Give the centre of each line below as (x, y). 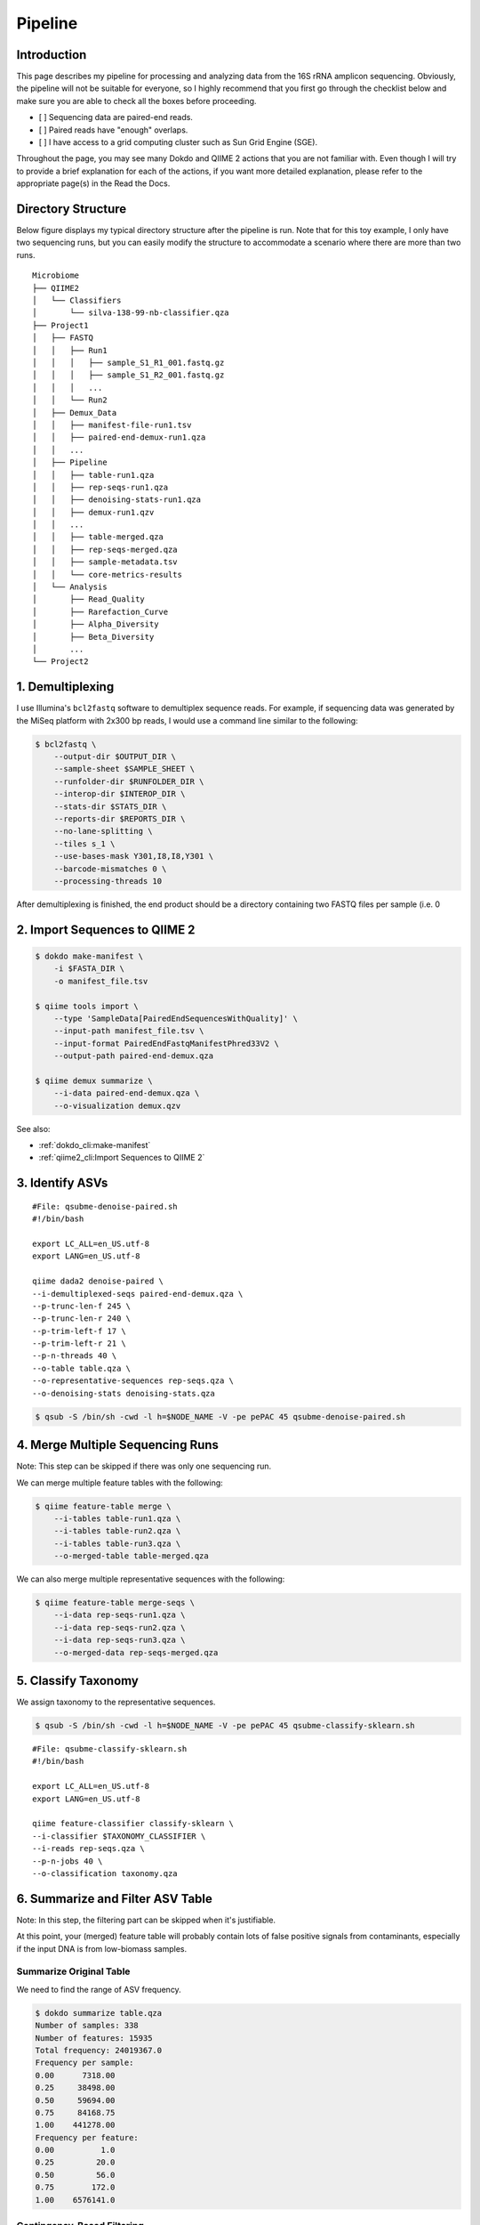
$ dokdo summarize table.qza (99, 2013)
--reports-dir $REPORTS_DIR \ (120, 819)
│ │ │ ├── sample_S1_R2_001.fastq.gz (128, 375)
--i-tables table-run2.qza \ (117, 1531)
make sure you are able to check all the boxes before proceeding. (136, 101)
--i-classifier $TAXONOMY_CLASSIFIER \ (119, 1836)
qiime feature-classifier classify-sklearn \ (133, 1824)
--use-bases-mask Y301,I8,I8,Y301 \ (133, 856)
